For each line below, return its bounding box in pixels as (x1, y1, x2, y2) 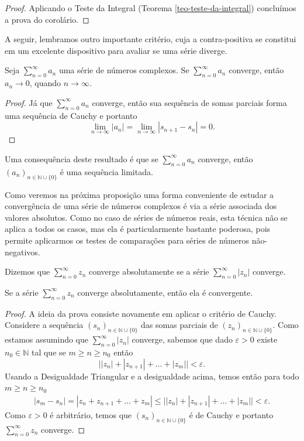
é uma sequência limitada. (60, 165, 153, 177)
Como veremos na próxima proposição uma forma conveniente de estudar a (5, 188, 274, 200)
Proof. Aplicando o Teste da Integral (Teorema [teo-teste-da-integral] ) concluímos (5, 2, 296, 13)
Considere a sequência (5, 319, 84, 331)
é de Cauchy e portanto (189, 408, 274, 421)
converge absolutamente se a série (88, 265, 209, 278)
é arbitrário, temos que (50, 408, 132, 421)
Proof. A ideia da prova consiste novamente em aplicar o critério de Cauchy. (5, 307, 277, 319)
